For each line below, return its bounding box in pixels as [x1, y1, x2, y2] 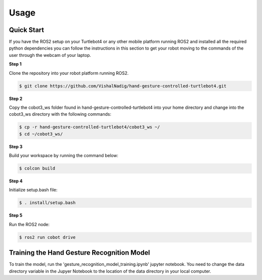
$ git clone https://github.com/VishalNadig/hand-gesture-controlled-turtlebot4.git [19, 83, 227, 88]
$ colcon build [19, 166, 55, 171]
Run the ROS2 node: [9, 221, 50, 227]
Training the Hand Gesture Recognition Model [9, 248, 150, 257]
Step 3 [9, 143, 23, 149]
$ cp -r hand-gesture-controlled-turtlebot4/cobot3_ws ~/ [19, 124, 160, 130]
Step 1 [9, 61, 22, 67]
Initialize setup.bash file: [9, 187, 58, 193]
